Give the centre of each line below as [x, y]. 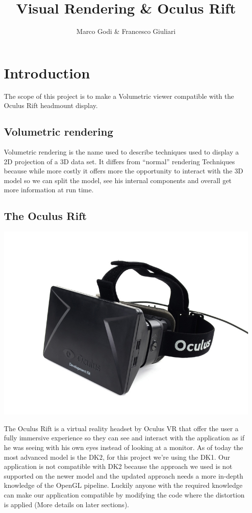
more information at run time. [49, 190]
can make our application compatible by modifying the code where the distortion [124, 494]
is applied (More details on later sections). [67, 504]
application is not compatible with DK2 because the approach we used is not [118, 466]
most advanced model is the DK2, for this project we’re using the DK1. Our [117, 457]
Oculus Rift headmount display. [51, 105]
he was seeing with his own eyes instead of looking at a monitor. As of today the [124, 447]
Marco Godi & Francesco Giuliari [126, 31]
